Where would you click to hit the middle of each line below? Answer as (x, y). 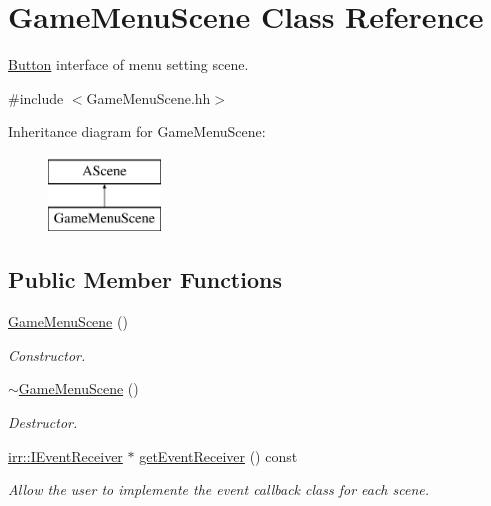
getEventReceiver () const (218, 455)
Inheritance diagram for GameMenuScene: (137, 131)
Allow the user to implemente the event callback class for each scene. (219, 489)
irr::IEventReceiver (65, 455)
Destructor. (43, 422)
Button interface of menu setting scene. (128, 64)
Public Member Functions (145, 279)
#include (36, 97)
